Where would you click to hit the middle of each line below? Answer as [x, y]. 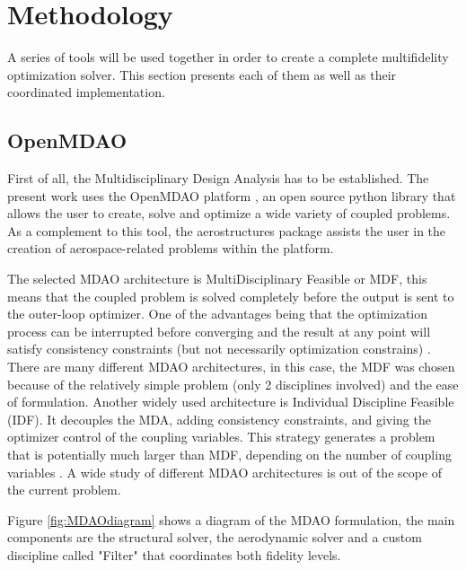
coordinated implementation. [86, 92]
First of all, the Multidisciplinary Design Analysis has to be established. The [218, 178]
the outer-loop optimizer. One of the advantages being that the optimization [218, 314]
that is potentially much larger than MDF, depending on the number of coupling [229, 455]
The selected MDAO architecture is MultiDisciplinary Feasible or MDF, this [217, 279]
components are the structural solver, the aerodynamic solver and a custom [215, 537]
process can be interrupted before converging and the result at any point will [219, 331]
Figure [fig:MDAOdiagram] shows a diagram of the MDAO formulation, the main [231, 519]
